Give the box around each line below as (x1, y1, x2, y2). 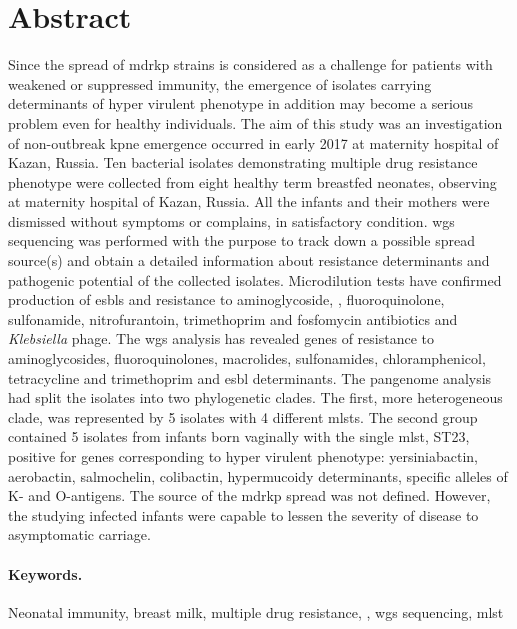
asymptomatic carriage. (8, 524, 151, 545)
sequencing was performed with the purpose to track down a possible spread (8, 230, 475, 251)
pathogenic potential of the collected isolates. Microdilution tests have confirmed (8, 269, 502, 290)
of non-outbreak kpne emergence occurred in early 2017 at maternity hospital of (8, 132, 499, 153)
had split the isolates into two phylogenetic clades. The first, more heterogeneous (8, 387, 503, 408)
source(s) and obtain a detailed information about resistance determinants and (8, 250, 490, 271)
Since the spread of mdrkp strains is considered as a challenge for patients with (8, 54, 493, 75)
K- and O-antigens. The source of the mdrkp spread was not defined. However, (8, 485, 491, 506)
